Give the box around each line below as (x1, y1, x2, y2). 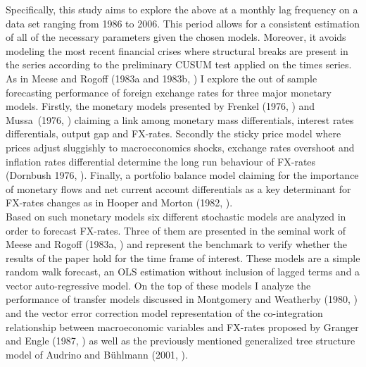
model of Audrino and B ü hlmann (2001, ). (6, 347, 188, 361)
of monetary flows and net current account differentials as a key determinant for (6, 181, 351, 196)
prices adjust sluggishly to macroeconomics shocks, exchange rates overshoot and (6, 139, 355, 154)
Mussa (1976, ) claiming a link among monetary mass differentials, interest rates (6, 112, 354, 127)
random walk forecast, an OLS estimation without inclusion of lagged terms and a (6, 264, 360, 279)
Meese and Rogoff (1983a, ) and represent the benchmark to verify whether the (6, 237, 348, 251)
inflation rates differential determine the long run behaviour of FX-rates (6, 154, 316, 168)
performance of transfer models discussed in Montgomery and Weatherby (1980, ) (6, 292, 358, 306)
